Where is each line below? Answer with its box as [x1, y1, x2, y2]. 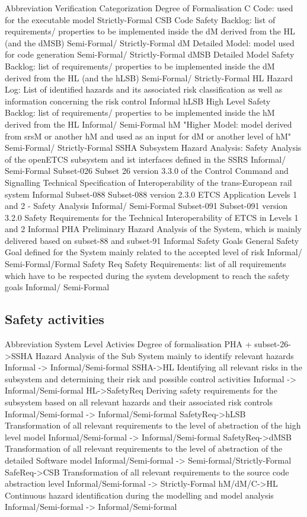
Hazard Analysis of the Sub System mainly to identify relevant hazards [36, 349, 294, 361]
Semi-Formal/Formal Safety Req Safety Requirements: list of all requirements [5, 258, 286, 270]
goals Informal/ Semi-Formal [5, 281, 110, 293]
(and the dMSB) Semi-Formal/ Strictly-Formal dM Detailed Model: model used [5, 36, 295, 49]
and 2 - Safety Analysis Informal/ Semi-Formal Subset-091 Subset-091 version [5, 199, 288, 212]
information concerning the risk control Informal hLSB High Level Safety [5, 94, 271, 107]
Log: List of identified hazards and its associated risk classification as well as [5, 83, 283, 96]
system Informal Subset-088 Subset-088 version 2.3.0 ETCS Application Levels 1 [5, 188, 298, 200]
